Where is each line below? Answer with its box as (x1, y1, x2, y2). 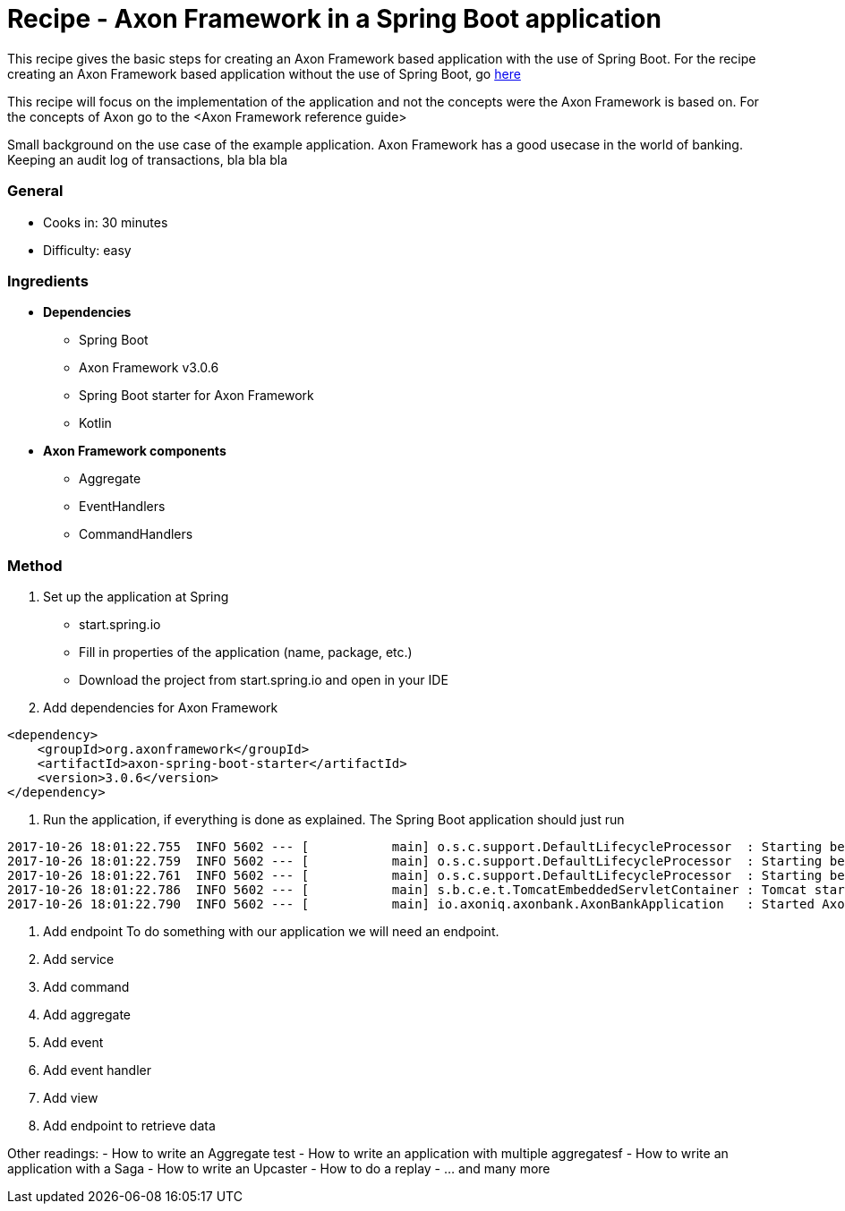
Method (7, 556, 63, 575)
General (7, 182, 64, 200)
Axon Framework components (43, 443, 226, 459)
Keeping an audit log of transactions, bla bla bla (7, 151, 288, 167)
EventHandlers (79, 499, 166, 515)
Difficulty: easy (43, 242, 132, 258)
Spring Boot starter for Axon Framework (79, 388, 314, 404)
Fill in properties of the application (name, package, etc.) (79, 644, 413, 660)
